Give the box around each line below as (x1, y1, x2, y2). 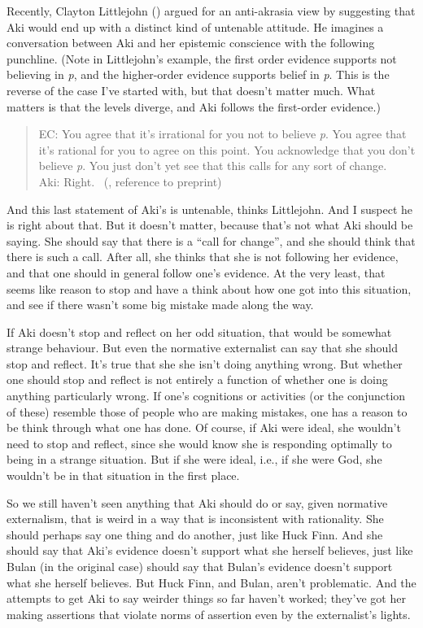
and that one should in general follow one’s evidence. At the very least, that (7, 264, 386, 281)
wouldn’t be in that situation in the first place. (7, 467, 240, 484)
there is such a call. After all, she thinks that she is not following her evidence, (7, 248, 399, 265)
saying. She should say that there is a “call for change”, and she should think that (7, 232, 416, 249)
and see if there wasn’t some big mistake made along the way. (7, 296, 314, 313)
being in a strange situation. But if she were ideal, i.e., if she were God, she (7, 451, 382, 468)
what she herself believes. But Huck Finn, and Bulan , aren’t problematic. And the (7, 573, 416, 591)
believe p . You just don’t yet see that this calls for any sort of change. (38, 157, 387, 174)
